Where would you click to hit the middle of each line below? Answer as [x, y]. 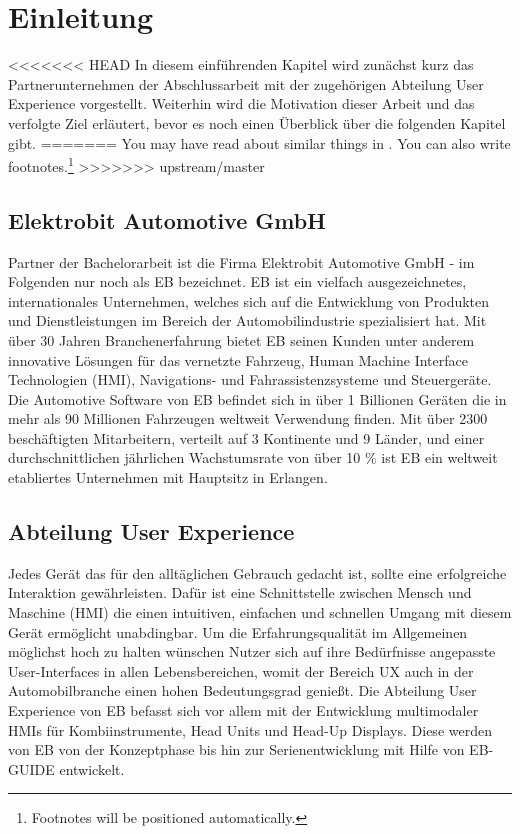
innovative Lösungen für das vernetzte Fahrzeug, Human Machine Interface [238, 359]
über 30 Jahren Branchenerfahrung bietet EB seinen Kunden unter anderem [241, 339]
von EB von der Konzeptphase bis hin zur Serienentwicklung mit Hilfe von [236, 749]
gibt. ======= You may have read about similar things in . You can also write [259, 142]
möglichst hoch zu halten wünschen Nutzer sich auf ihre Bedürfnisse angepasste [252, 651]
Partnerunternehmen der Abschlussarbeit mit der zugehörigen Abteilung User [246, 83]
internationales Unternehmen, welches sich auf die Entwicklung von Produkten [249, 300]
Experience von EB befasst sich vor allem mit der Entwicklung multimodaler [243, 710]
